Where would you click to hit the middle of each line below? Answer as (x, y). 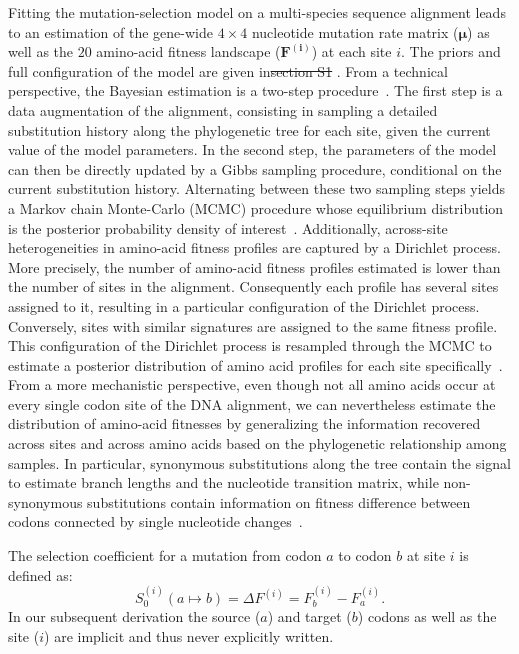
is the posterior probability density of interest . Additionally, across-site (228, 227)
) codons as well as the (427, 616)
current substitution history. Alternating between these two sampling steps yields (256, 188)
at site (426, 555)
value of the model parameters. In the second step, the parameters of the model (252, 149)
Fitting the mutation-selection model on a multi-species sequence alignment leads (257, 12)
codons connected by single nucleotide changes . (155, 521)
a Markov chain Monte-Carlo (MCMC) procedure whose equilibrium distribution (256, 207)
